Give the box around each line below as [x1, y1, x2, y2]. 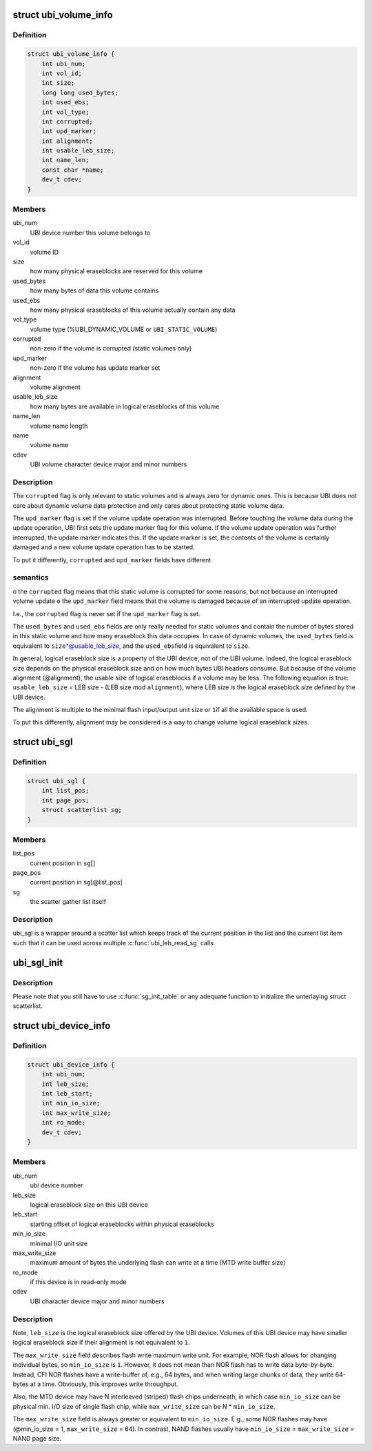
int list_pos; [41, 787, 90, 795]
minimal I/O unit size [30, 1239, 88, 1247]
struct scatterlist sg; [41, 806, 122, 814]
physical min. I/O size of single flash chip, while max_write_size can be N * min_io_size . [12, 1402, 276, 1410]
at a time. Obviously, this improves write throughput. [30, 1380, 178, 1388]
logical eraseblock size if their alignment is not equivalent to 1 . [12, 1339, 190, 1347]
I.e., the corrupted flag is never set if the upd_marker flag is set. [12, 609, 201, 618]
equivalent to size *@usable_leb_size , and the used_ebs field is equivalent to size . [12, 642, 251, 650]
